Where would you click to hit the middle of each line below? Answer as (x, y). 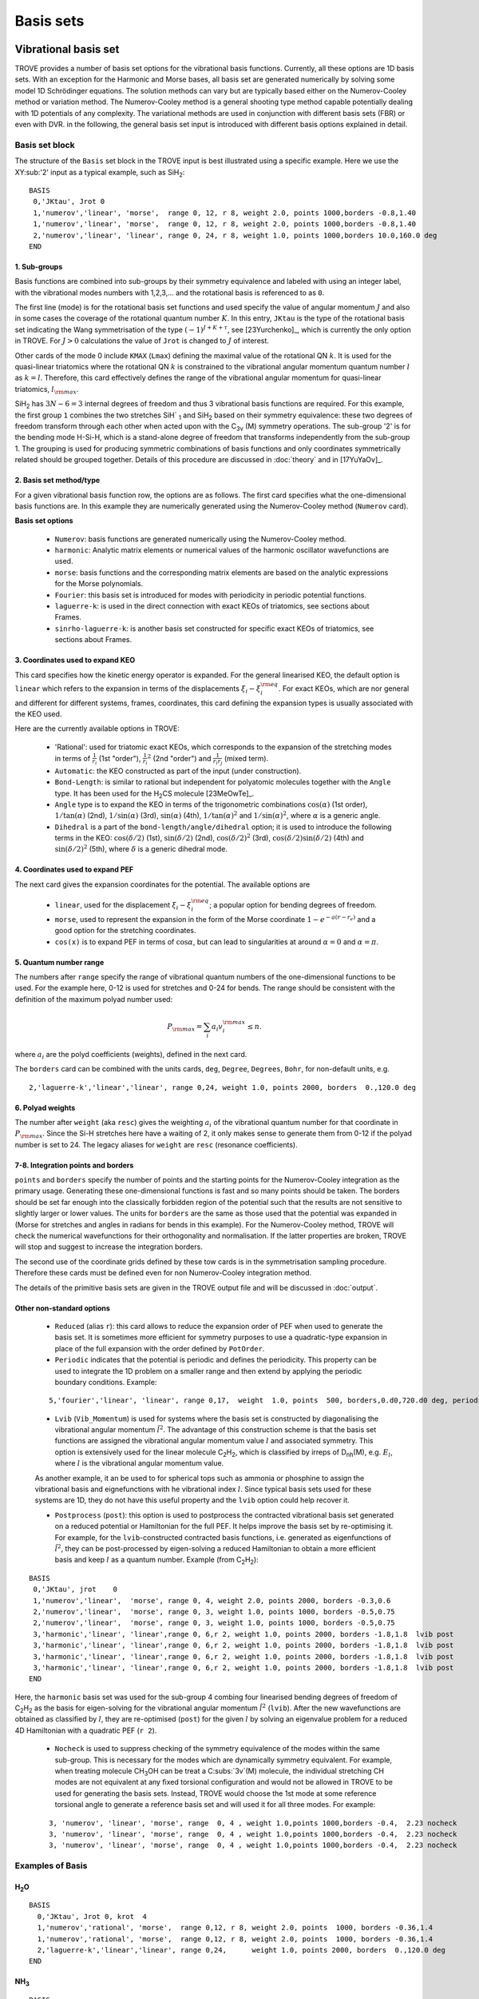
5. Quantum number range (59, 962)
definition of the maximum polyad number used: (94, 999)
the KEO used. (38, 714)
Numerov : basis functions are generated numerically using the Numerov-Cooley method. (200, 539)
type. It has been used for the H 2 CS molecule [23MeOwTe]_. (154, 794)
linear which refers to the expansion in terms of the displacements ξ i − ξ (138, 689)
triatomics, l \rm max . (47, 390)
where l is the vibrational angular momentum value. (139, 1463)
